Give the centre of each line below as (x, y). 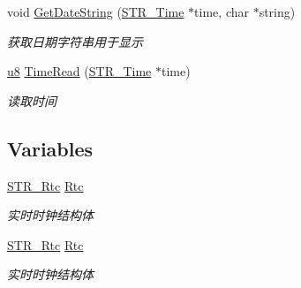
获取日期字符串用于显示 (75, 41)
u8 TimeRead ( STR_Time (79, 71)
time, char (222, 11)
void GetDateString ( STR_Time (96, 11)
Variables (50, 148)
